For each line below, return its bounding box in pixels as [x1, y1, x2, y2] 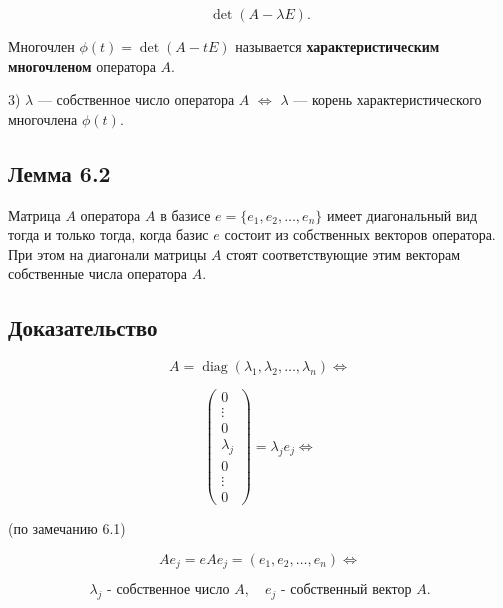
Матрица [8, 204, 61, 225]
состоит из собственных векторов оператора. [224, 224, 496, 245]
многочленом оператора [8, 55, 156, 76]
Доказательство [8, 312, 158, 343]
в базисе [160, 204, 211, 225]
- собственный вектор [280, 583, 412, 598]
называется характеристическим [235, 36, 440, 56]
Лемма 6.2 [8, 157, 111, 188]
